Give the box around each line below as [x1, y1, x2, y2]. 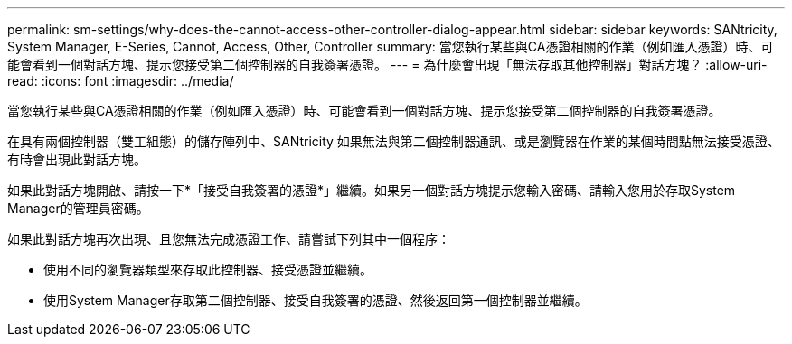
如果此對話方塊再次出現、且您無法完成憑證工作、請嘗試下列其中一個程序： [7, 231, 450, 246]
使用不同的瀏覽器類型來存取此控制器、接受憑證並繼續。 [43, 262, 372, 277]
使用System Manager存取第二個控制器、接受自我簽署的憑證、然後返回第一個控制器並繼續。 [43, 293, 588, 308]
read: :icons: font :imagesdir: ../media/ [7, 73, 234, 88]
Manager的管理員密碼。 [7, 200, 149, 216]
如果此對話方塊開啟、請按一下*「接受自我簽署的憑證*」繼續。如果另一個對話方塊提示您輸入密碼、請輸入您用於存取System [7, 182, 736, 198]
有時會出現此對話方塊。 [7, 152, 146, 167]
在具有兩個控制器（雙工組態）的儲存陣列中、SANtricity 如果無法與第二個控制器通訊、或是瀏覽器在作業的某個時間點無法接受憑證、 [7, 134, 780, 149]
